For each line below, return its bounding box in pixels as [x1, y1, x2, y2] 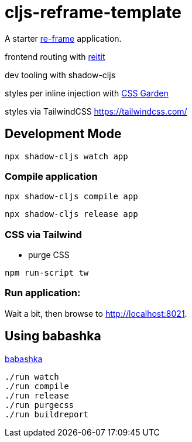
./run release [5, 390, 69, 400]
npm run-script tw [5, 268, 89, 278]
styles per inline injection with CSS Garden [5, 88, 169, 98]
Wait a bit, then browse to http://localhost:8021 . [5, 308, 187, 319]
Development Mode [5, 126, 122, 142]
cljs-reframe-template [5, 2, 181, 22]
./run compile [5, 381, 69, 391]
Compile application [5, 170, 98, 182]
